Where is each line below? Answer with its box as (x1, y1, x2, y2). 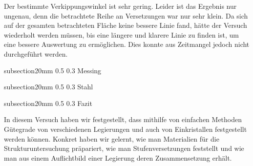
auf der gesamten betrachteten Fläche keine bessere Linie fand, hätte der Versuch (4, 20, 247, 30)
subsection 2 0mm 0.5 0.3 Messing (4, 65, 102, 75)
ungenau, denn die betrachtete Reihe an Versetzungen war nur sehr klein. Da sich (4, 10, 248, 21)
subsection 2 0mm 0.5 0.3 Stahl (4, 82, 93, 92)
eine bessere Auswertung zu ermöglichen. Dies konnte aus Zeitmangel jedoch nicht (4, 39, 250, 49)
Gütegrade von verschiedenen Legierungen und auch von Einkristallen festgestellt (4, 124, 247, 134)
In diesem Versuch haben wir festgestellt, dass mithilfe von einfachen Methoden (4, 114, 242, 124)
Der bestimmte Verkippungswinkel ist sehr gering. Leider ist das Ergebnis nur (4, 1, 237, 11)
